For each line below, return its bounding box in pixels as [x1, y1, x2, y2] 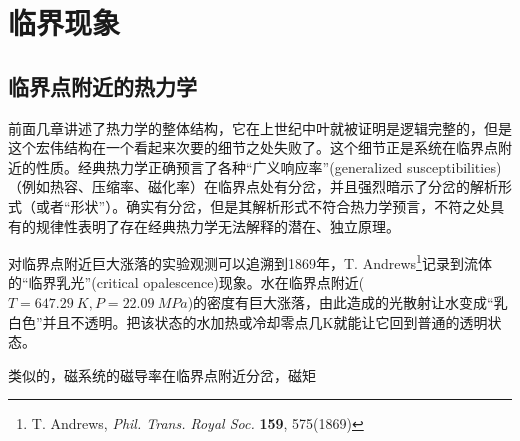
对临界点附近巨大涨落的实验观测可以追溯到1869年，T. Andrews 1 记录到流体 [8, 250, 492, 273]
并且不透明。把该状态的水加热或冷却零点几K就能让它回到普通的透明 [42, 311, 488, 332]
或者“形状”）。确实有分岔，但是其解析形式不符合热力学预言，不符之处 [35, 195, 491, 216]
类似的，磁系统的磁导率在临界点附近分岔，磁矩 [8, 364, 316, 385]
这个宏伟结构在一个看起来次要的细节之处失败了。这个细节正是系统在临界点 [8, 137, 498, 158]
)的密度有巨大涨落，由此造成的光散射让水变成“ [187, 291, 494, 312]
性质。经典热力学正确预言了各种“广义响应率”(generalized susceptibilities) [35, 156, 502, 177]
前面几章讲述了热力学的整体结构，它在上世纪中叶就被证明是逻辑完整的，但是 [8, 117, 512, 138]
